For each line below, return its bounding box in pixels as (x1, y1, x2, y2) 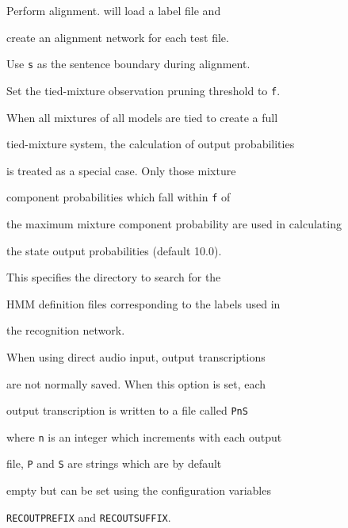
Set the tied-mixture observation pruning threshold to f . (6, 82, 281, 98)
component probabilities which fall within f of (6, 189, 231, 205)
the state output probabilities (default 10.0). (6, 242, 222, 258)
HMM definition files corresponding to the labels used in (6, 295, 281, 312)
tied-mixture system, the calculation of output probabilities (6, 136, 295, 152)
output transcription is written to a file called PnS (6, 402, 248, 419)
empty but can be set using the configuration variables (6, 482, 271, 499)
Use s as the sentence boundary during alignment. (6, 55, 250, 72)
